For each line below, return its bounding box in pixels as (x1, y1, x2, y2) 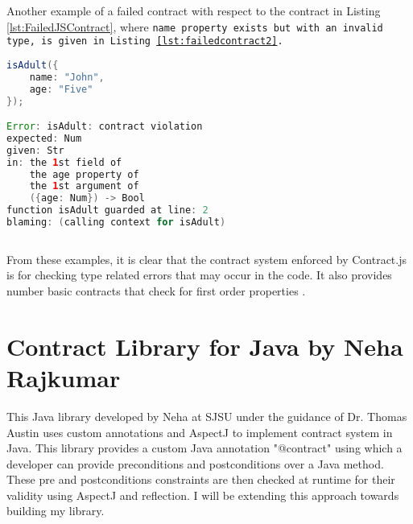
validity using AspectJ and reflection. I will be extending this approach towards (6, 486, 399, 503)
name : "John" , (29, 71, 105, 83)
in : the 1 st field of (6, 156, 122, 168)
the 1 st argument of (29, 180, 139, 192)
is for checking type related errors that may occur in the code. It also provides (6, 266, 392, 283)
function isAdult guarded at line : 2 (6, 204, 209, 217)
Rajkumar (6, 361, 121, 394)
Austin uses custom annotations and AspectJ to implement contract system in (6, 423, 393, 440)
